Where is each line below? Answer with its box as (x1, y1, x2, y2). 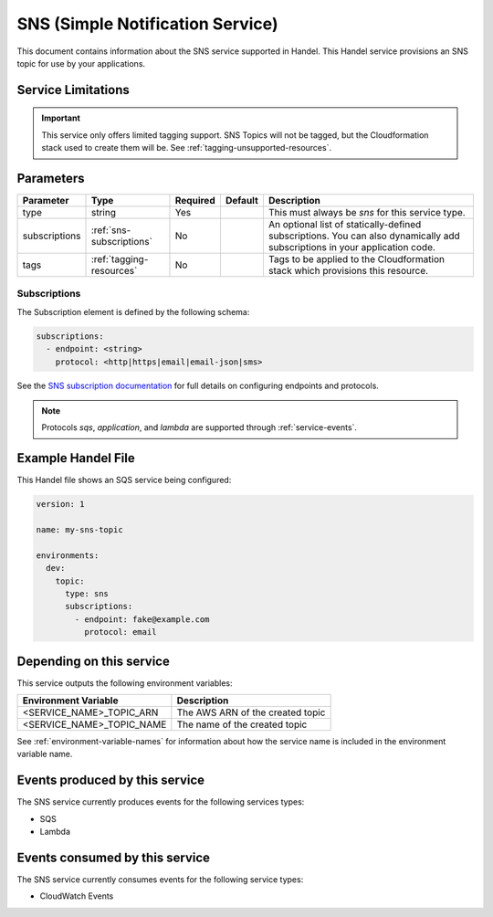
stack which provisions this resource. (267, 265, 429, 278)
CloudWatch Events (39, 891, 114, 901)
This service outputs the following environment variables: (16, 677, 233, 689)
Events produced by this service (16, 773, 205, 788)
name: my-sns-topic (36, 524, 123, 534)
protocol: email (83, 627, 157, 638)
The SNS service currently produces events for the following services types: (16, 796, 305, 807)
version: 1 (36, 499, 85, 510)
